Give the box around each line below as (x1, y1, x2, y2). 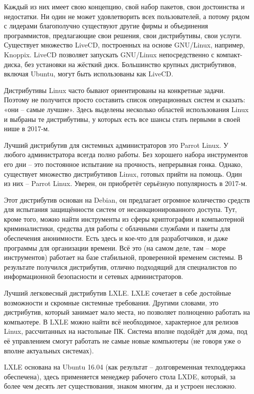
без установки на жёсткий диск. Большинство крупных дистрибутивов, (24, 59, 236, 69)
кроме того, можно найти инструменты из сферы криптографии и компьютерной (4, 213, 244, 224)
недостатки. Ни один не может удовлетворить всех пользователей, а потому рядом (4, 11, 250, 21)
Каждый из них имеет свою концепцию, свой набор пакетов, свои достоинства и (4, 1, 245, 11)
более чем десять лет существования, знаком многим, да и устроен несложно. (4, 381, 236, 391)
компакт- (216, 49, 243, 59)
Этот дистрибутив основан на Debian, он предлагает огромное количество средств (4, 194, 250, 205)
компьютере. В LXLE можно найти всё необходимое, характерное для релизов (4, 316, 239, 326)
